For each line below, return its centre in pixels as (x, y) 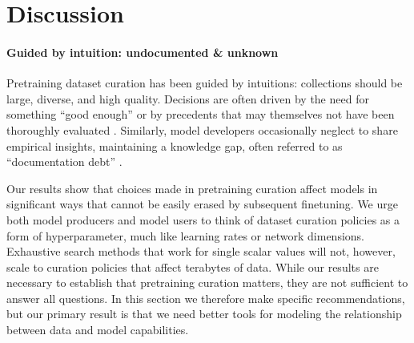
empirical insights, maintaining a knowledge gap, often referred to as (175, 145)
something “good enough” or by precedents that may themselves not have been (201, 114)
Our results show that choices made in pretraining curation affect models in (192, 188)
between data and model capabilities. (98, 330)
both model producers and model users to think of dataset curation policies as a (203, 219)
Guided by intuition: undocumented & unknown (143, 52)
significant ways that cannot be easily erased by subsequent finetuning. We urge (202, 204)
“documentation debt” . (64, 161)
